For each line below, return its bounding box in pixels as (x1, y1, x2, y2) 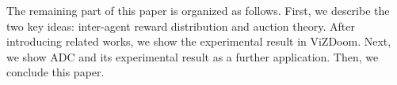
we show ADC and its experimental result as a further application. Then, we (6, 48, 379, 65)
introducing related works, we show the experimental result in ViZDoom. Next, (6, 33, 391, 50)
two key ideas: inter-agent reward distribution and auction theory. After (6, 17, 355, 34)
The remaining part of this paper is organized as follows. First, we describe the (6, 2, 390, 18)
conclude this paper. (6, 64, 105, 80)
